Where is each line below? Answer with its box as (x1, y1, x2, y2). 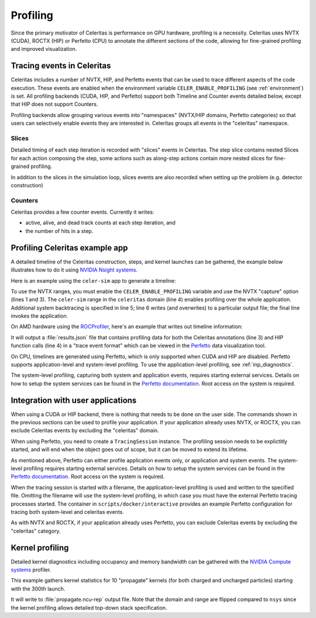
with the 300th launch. (11, 585, 66, 592)
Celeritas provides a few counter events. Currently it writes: (11, 208, 154, 216)
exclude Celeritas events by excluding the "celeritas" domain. (11, 427, 159, 434)
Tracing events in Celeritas (11, 61, 111, 71)
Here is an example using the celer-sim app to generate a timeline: (11, 277, 176, 284)
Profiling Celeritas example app (11, 243, 128, 253)
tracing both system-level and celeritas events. (11, 509, 124, 515)
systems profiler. (11, 566, 51, 574)
